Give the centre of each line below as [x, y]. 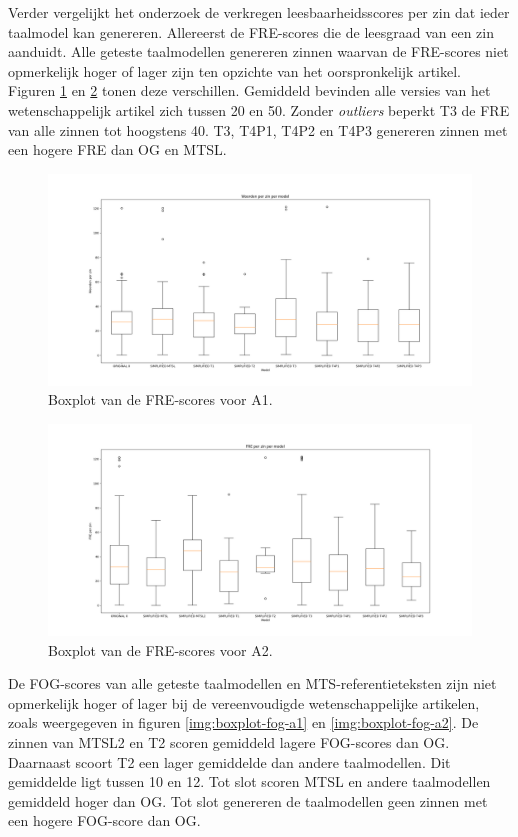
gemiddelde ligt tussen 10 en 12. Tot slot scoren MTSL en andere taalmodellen [249, 781]
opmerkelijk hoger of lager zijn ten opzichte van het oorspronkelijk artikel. [234, 70]
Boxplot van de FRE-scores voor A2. [160, 649]
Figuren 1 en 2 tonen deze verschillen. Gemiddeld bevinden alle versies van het [249, 90]
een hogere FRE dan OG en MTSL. [117, 149]
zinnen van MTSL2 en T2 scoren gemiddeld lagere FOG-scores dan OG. [229, 741]
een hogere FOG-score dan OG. [104, 820]
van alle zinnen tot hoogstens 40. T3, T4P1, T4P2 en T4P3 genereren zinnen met [258, 129]
